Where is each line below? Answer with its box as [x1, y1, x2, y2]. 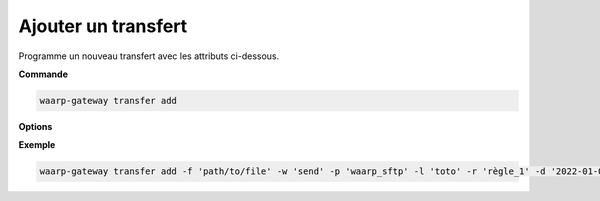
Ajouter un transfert [18, 15, 188, 37]
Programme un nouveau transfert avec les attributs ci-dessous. [18, 50, 280, 62]
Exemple [18, 139, 56, 151]
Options [18, 120, 53, 132]
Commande [18, 68, 69, 80]
